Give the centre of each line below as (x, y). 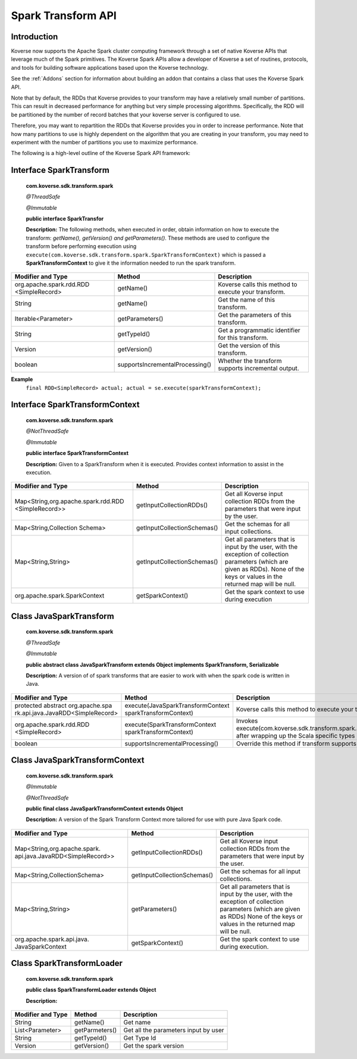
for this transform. (243, 338)
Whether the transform (250, 361)
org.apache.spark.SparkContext (59, 596)
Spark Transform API (64, 16)
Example (22, 379)
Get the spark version (154, 1045)
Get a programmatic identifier (259, 330)
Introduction (35, 37)
